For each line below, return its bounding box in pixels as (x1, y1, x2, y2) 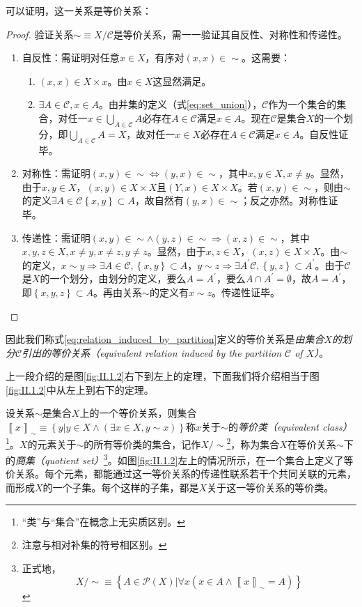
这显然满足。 (152, 73, 212, 88)
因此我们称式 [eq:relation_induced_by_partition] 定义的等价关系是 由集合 (6, 332, 324, 346)
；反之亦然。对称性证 (240, 193, 338, 208)
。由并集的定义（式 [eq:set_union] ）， (98, 97, 262, 112)
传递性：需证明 (22, 230, 90, 245)
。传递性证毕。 (212, 284, 281, 299)
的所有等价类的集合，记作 (84, 436, 201, 451)
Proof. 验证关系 (6, 26, 74, 41)
